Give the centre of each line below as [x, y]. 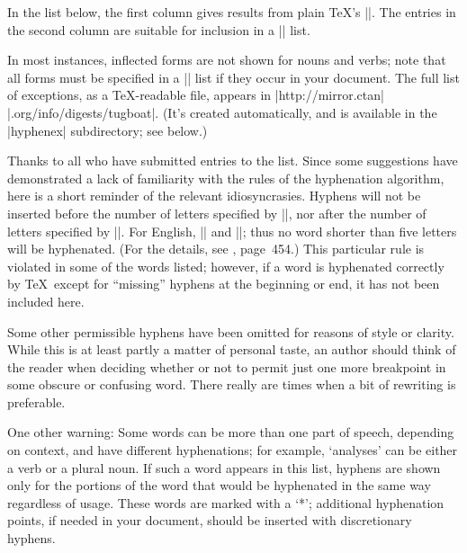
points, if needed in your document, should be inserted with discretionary [210, 520]
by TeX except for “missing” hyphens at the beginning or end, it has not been [224, 284]
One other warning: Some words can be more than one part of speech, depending [231, 432]
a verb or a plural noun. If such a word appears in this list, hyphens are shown [224, 467]
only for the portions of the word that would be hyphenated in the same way [219, 485]
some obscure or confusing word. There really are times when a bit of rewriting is [232, 384]
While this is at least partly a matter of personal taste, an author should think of [232, 349]
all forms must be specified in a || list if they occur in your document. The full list [233, 77]
